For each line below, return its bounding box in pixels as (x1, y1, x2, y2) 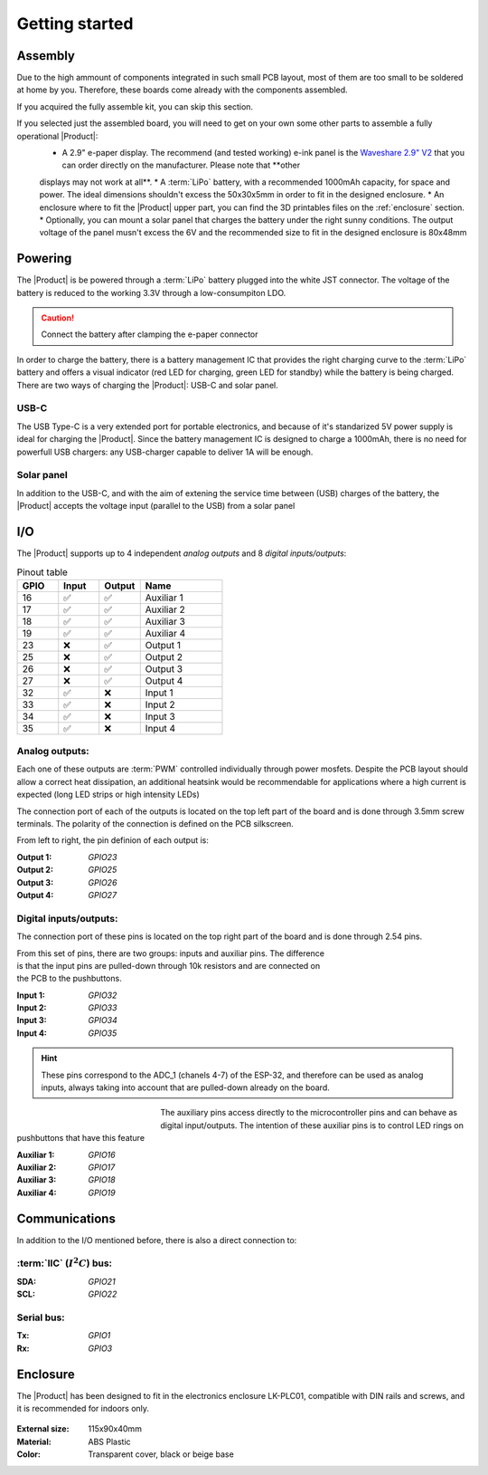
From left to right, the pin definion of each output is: (16, 835, 210, 846)
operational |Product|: (16, 130, 99, 141)
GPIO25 (88, 865, 117, 876)
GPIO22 (88, 1288, 117, 1299)
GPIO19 (88, 1187, 117, 1198)
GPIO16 (88, 1149, 117, 1160)
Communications (16, 1211, 117, 1226)
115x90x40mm (88, 1423, 142, 1434)
